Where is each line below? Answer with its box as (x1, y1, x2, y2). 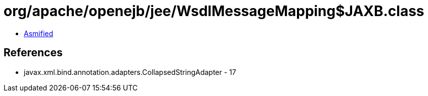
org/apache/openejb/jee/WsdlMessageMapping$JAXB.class (4, 3, 424, 20)
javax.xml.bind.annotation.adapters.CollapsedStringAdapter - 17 (24, 67, 236, 76)
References (4, 46, 63, 59)
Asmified (24, 29, 54, 38)
